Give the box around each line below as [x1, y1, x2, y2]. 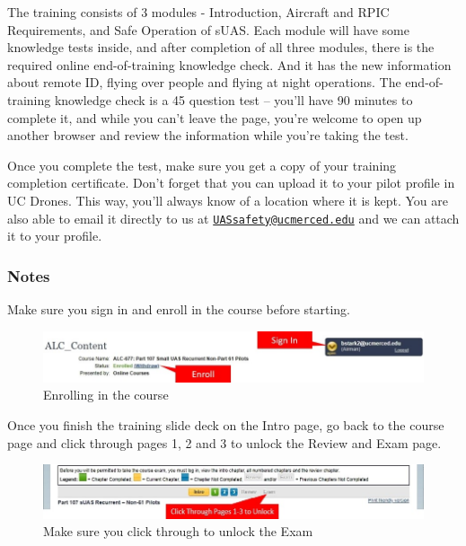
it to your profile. [7, 226, 102, 245]
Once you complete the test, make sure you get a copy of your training [7, 155, 397, 174]
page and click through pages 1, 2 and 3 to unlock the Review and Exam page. [7, 433, 442, 452]
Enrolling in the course [43, 385, 169, 404]
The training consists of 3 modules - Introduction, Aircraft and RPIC [7, 3, 390, 21]
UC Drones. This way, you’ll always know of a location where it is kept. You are [7, 190, 448, 209]
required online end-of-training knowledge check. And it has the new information [7, 55, 452, 74]
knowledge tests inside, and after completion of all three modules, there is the [7, 38, 435, 57]
